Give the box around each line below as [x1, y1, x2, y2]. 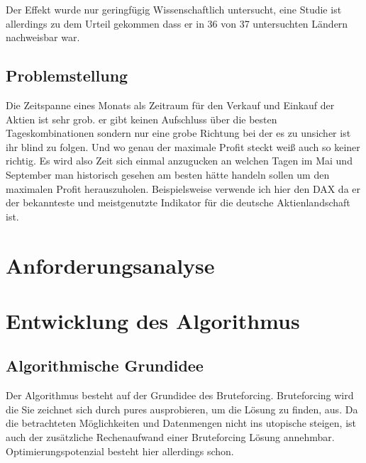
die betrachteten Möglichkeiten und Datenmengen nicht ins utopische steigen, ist [6, 415, 357, 430]
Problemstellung [6, 65, 128, 87]
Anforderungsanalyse [6, 250, 215, 279]
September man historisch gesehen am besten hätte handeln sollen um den [6, 167, 330, 182]
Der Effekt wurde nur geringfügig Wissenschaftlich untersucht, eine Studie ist [6, 2, 342, 16]
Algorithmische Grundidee [6, 355, 204, 376]
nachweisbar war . [6, 30, 80, 45]
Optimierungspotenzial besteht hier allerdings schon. [6, 443, 234, 458]
